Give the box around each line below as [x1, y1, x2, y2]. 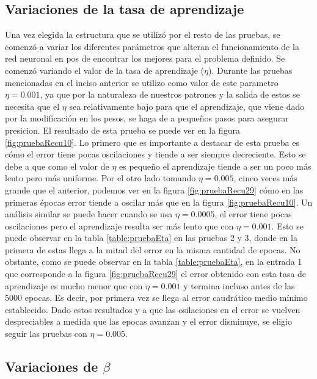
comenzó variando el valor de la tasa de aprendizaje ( [5, 63, 205, 76]
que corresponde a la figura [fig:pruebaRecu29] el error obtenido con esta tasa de [5, 267, 307, 280]
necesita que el [5, 99, 60, 112]
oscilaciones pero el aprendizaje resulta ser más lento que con [5, 219, 234, 232]
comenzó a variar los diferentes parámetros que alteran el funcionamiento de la [5, 40, 299, 52]
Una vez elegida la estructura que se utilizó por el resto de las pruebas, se [5, 28, 280, 41]
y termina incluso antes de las [183, 279, 295, 292]
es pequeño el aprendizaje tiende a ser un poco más [119, 159, 312, 172]
